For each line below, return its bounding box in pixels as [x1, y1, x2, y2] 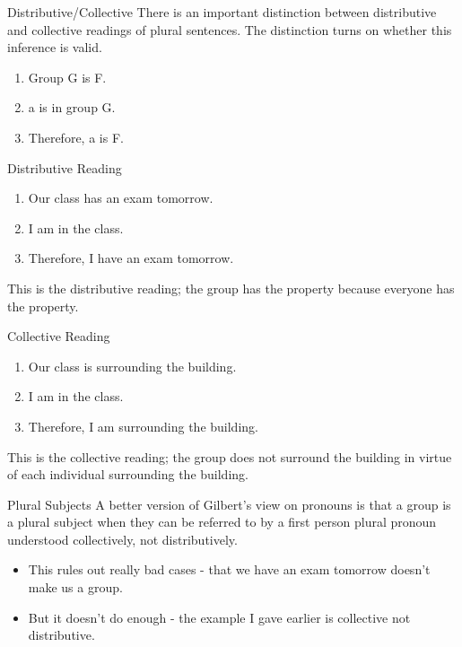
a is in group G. [28, 98, 116, 117]
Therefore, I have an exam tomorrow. [28, 249, 234, 267]
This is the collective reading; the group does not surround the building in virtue [7, 447, 452, 466]
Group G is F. [28, 67, 107, 86]
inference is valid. [7, 38, 102, 57]
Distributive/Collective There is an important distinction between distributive [7, 3, 437, 21]
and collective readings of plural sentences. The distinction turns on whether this [7, 20, 452, 39]
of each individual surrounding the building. [7, 465, 248, 484]
